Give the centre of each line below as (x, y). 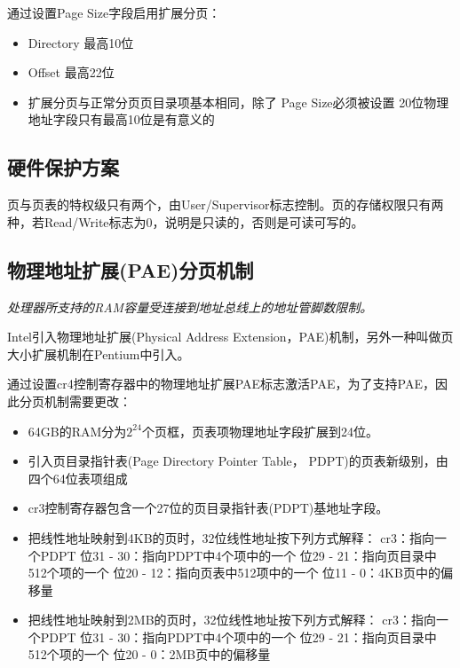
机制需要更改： (87, 401)
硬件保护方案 (63, 167)
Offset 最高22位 (71, 72)
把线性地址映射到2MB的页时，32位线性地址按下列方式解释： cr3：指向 (232, 620)
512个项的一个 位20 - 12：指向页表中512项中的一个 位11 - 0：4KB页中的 (234, 573)
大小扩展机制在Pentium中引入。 (99, 354)
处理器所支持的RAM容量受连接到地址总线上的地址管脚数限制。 (190, 306)
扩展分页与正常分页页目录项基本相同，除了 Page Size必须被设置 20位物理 (238, 102)
